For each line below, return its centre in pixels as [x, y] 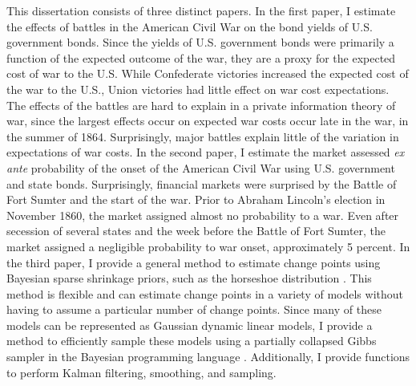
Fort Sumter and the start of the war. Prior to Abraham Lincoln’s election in [196, 199]
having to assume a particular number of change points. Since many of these [194, 309]
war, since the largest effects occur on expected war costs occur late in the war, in [208, 121]
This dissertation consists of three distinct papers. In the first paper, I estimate [201, 10]
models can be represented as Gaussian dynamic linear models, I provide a [190, 325]
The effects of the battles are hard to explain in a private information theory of [201, 105]
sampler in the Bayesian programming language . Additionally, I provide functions [208, 357]
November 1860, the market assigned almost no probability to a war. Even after [203, 215]
